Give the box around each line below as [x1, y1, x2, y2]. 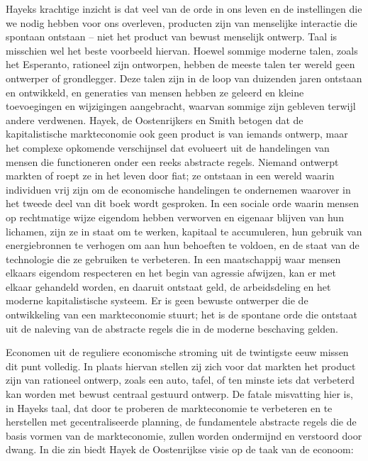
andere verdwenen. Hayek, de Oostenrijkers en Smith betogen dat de [6, 112, 303, 127]
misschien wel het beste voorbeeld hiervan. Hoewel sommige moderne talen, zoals [6, 43, 358, 57]
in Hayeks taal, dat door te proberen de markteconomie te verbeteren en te [6, 400, 333, 415]
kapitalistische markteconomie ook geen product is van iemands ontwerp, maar [6, 126, 348, 141]
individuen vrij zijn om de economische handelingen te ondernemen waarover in [6, 182, 351, 196]
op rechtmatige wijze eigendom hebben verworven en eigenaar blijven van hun [6, 209, 344, 224]
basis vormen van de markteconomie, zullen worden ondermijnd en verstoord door [6, 428, 362, 443]
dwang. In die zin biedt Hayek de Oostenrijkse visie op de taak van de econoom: [6, 442, 354, 457]
